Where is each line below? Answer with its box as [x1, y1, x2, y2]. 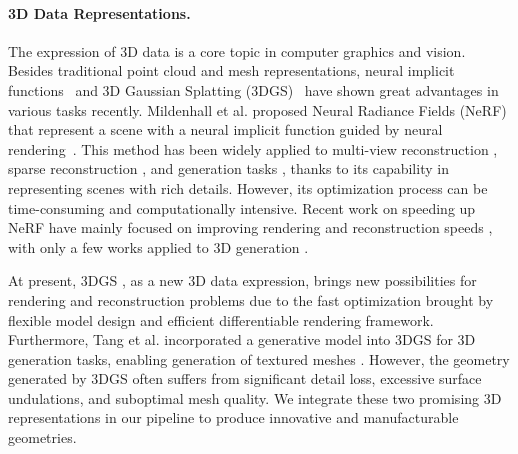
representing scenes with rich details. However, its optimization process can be [8, 177, 488, 198]
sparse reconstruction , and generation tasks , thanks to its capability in [8, 158, 449, 179]
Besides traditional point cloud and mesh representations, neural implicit [8, 60, 455, 81]
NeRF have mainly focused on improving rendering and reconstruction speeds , [8, 217, 493, 238]
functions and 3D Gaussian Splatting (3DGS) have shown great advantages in [8, 79, 499, 100]
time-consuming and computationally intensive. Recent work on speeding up [8, 197, 476, 218]
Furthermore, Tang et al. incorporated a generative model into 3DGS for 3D [8, 329, 476, 350]
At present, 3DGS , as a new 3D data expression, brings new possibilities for [8, 270, 477, 291]
